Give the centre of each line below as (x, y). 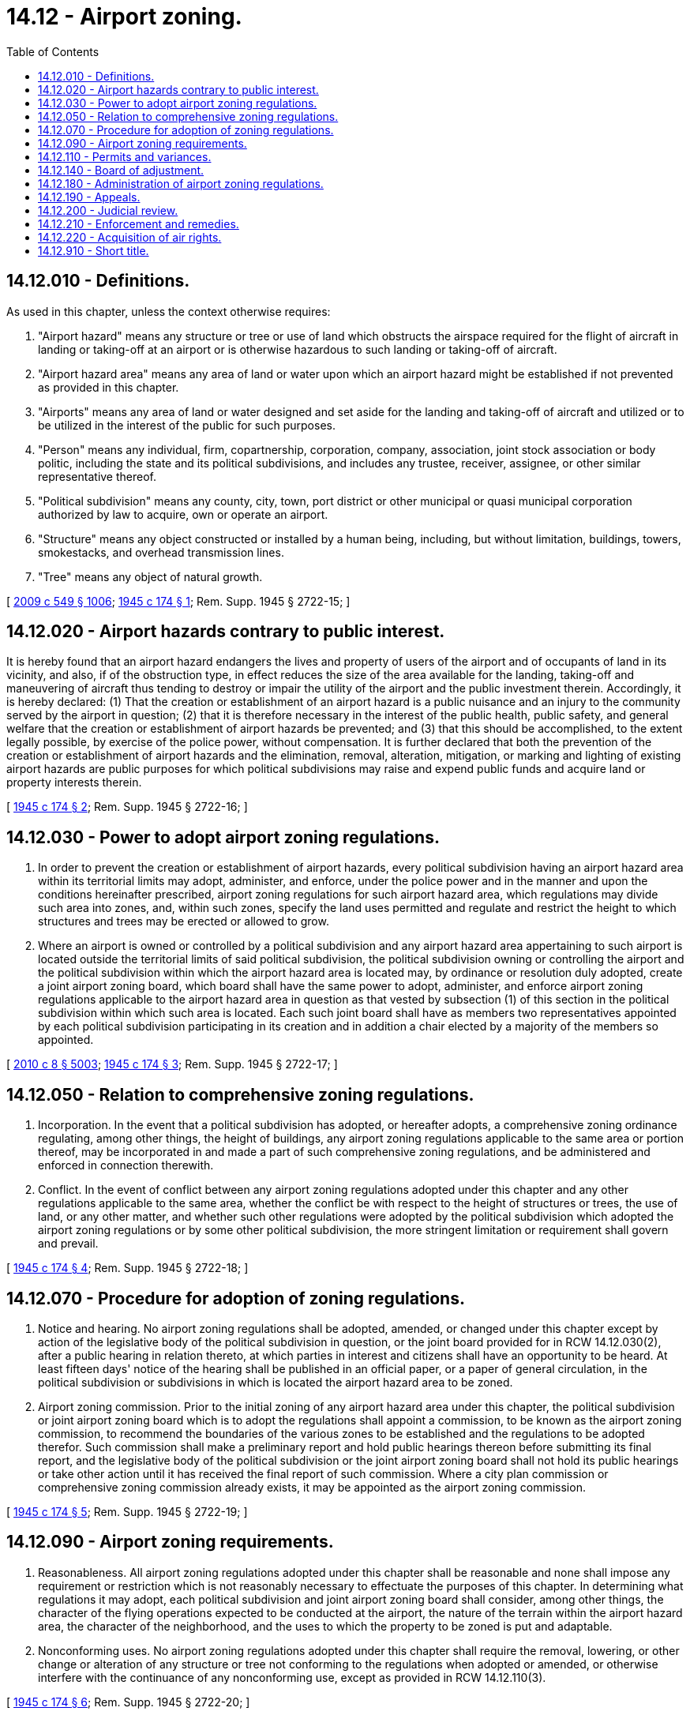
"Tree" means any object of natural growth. (150, 576)
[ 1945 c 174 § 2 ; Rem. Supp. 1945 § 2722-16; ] (127, 807)
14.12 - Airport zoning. (124, 17)
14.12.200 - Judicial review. (108, 210)
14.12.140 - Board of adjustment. (121, 170)
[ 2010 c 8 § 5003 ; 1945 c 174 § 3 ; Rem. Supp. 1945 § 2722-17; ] (172, 1064)
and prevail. (68, 1244)
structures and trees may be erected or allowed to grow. (184, 921)
